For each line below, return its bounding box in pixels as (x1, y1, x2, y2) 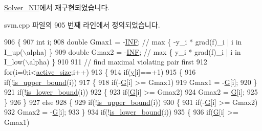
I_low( (4, 56, 26, 67)
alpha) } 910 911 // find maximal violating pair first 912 (29, 56, 207, 67)
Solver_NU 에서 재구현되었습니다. (4, 2, 110, 12)
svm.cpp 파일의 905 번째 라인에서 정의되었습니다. (4, 19, 160, 30)
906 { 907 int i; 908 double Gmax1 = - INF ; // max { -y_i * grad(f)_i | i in (4, 36, 242, 47)
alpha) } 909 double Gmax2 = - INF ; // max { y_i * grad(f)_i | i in (27, 46, 241, 57)
